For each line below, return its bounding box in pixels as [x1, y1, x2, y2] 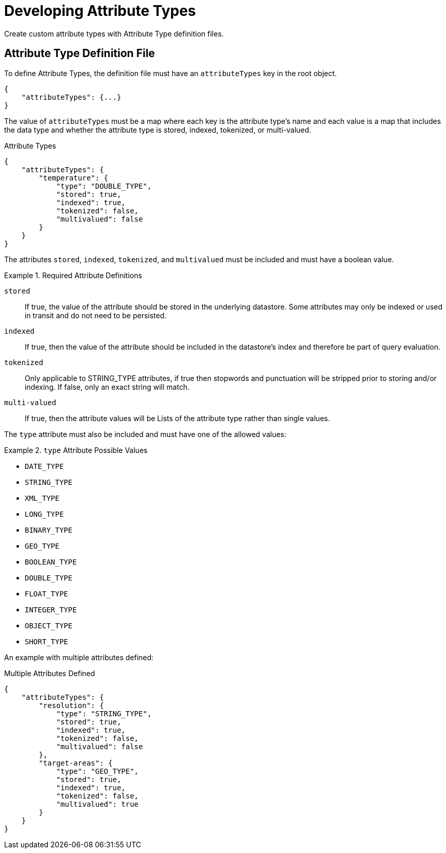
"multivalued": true [56, 800, 139, 808]
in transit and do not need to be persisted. [25, 311, 167, 320]
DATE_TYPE [25, 462, 64, 470]
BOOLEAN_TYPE [25, 557, 77, 566]
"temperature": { [39, 173, 109, 182]
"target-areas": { [39, 758, 113, 767]
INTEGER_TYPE [25, 605, 77, 614]
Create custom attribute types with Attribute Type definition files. [4, 29, 224, 38]
